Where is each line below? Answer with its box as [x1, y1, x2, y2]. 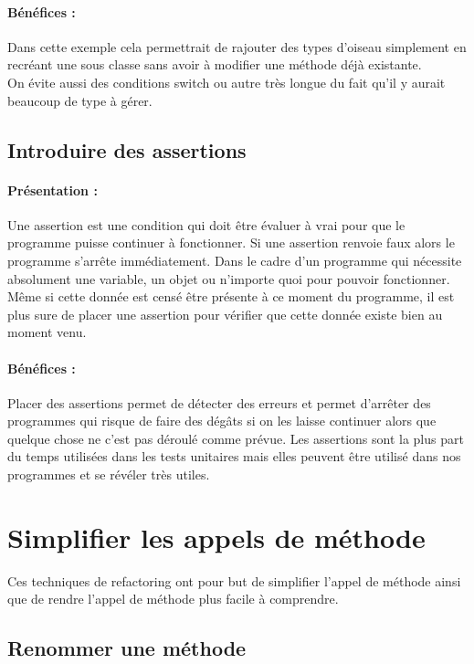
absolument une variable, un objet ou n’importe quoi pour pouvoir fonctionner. [7, 269, 450, 288]
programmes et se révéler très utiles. [7, 465, 210, 484]
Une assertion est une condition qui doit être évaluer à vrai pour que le [7, 215, 406, 234]
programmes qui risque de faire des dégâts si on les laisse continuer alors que [7, 411, 437, 430]
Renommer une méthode [7, 634, 247, 662]
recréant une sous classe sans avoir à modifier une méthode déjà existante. [7, 55, 422, 74]
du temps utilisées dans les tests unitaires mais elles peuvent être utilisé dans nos [7, 447, 461, 466]
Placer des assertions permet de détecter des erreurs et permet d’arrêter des [7, 393, 431, 412]
